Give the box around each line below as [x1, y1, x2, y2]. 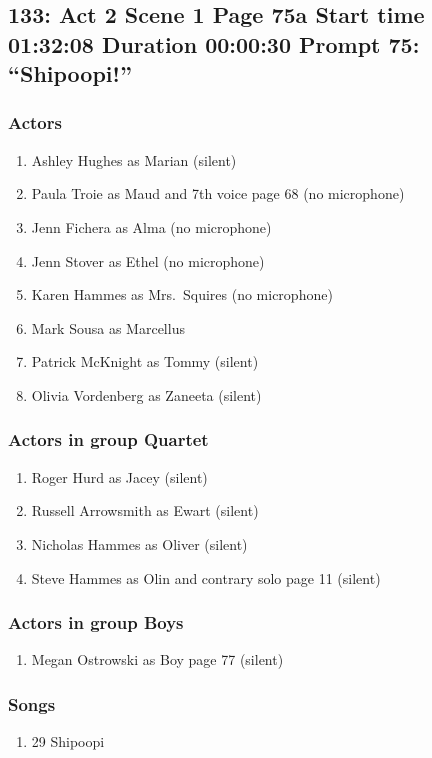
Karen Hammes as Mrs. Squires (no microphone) [31, 284, 333, 305]
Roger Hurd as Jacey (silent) [31, 466, 208, 487]
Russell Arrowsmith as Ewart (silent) [31, 500, 259, 521]
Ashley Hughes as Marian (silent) [31, 149, 237, 170]
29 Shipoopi [31, 731, 105, 752]
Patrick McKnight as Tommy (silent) [31, 351, 259, 372]
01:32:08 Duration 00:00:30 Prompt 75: [8, 28, 420, 59]
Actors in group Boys [8, 610, 184, 635]
